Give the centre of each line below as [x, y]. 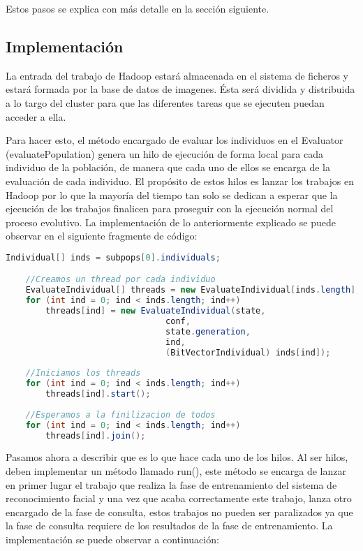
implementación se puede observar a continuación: [112, 539]
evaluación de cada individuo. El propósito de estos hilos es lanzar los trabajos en [180, 181]
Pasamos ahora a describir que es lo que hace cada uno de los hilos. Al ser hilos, [177, 457]
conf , [178, 321]
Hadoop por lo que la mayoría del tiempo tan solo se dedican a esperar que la [172, 194]
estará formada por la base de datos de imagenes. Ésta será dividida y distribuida [180, 89]
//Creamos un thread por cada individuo [120, 280]
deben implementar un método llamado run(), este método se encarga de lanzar [176, 471]
